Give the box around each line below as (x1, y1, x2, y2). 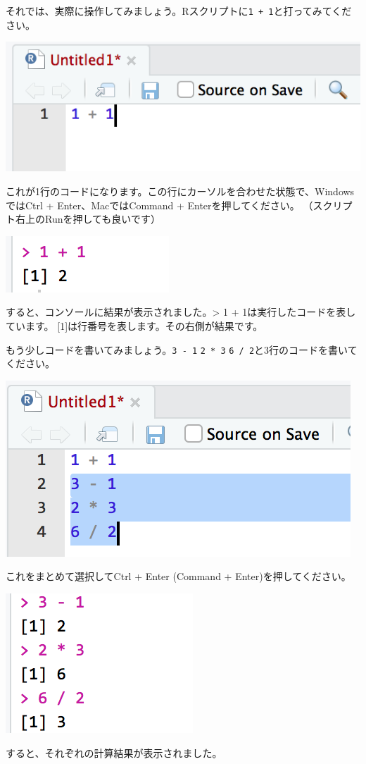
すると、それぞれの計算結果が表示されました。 (6, 745, 222, 760)
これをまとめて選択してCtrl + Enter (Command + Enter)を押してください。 (6, 569, 351, 584)
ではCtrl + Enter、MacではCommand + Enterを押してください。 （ (6, 197, 313, 212)
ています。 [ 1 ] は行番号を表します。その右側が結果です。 (6, 318, 263, 333)
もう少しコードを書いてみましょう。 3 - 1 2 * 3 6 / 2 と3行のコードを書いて (6, 342, 358, 357)
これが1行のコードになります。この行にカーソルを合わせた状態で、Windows (6, 183, 355, 198)
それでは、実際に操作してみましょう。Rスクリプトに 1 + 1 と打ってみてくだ (6, 4, 352, 18)
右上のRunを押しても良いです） (15, 211, 160, 226)
